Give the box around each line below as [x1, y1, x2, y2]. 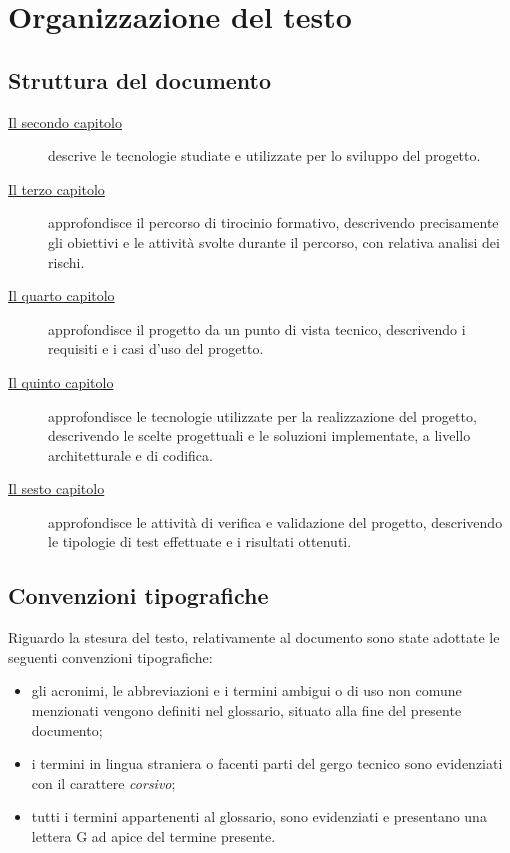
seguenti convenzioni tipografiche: [8, 646, 213, 667]
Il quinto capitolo [8, 371, 114, 392]
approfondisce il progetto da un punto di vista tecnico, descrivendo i [48, 318, 466, 339]
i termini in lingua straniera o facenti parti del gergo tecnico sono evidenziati [31, 753, 503, 774]
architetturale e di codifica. [48, 444, 213, 465]
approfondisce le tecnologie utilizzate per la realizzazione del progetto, [48, 405, 477, 426]
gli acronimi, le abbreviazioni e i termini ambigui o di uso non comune [31, 680, 462, 701]
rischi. [48, 251, 85, 272]
